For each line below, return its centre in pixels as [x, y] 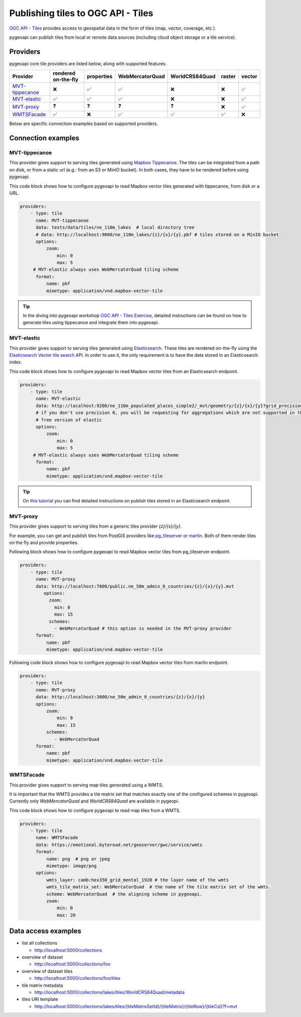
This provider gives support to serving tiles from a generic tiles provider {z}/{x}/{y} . [96, 526]
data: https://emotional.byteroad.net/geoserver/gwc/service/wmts [119, 845]
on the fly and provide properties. [44, 543]
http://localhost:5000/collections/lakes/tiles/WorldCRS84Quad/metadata [110, 992]
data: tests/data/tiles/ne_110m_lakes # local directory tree [115, 228]
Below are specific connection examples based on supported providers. [84, 124]
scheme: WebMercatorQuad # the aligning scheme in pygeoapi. [124, 894]
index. [16, 362]
